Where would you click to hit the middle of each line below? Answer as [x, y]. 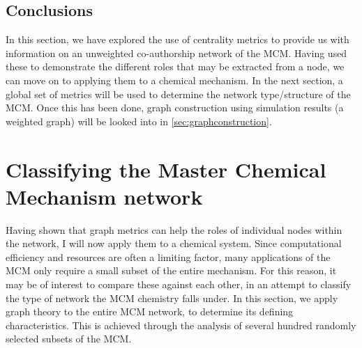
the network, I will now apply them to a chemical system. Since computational [174, 243]
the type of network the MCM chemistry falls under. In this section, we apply [172, 298]
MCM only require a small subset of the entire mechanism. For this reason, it [171, 270]
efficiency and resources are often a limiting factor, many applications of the [168, 256]
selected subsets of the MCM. [69, 339]
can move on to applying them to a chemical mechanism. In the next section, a [174, 80]
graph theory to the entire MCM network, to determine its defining [150, 311]
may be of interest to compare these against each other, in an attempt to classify [179, 284]
